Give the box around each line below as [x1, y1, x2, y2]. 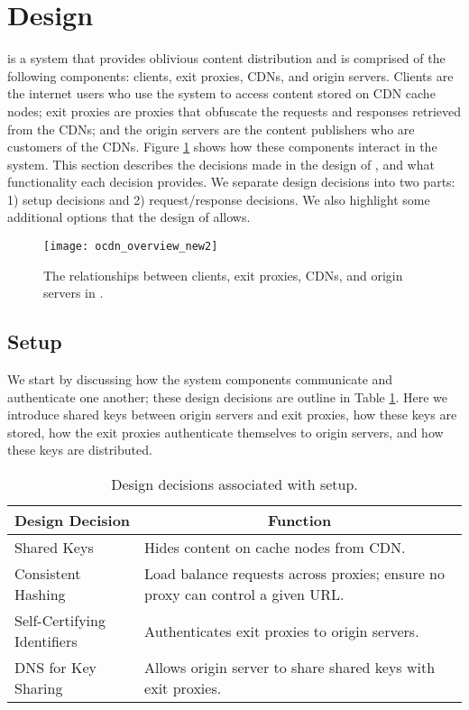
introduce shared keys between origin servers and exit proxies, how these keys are [7, 405, 457, 424]
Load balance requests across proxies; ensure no [144, 563, 446, 585]
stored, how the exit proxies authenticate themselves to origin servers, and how [7, 422, 444, 441]
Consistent [14, 563, 81, 585]
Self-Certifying [14, 610, 106, 632]
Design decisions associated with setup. [111, 474, 358, 495]
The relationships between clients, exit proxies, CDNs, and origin [43, 265, 403, 284]
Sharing [14, 678, 63, 699]
